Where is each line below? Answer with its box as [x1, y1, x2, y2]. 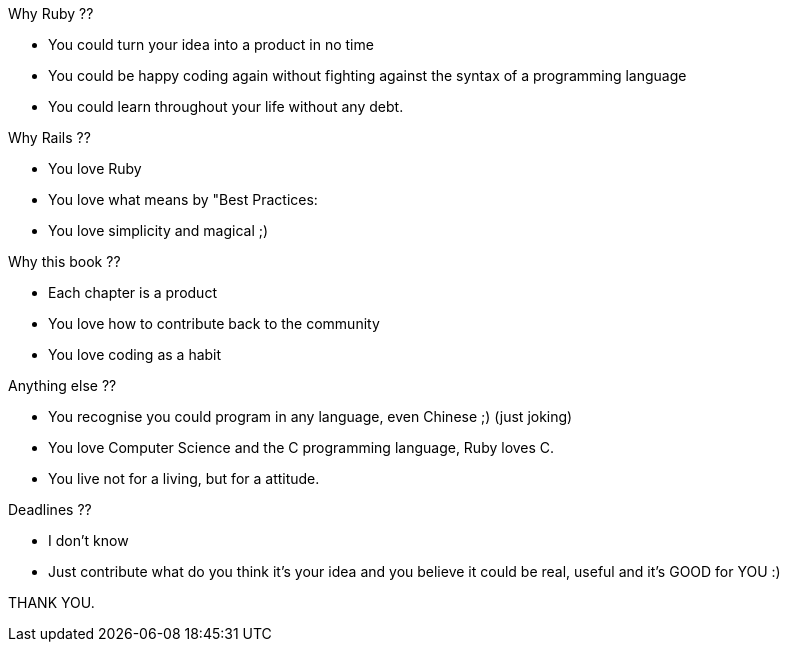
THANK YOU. [8, 594, 95, 611]
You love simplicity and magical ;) [48, 222, 269, 239]
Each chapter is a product [48, 284, 217, 301]
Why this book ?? [8, 253, 121, 270]
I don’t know [48, 532, 129, 549]
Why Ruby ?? [8, 5, 94, 22]
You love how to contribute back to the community [48, 315, 380, 332]
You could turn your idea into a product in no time [48, 36, 374, 53]
